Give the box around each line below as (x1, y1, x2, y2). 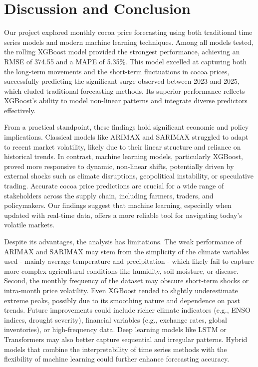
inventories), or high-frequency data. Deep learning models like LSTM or (4, 324, 227, 335)
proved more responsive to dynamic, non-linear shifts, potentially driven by (4, 161, 234, 171)
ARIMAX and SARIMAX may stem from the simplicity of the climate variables (4, 246, 250, 256)
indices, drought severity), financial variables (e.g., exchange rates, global (4, 314, 227, 325)
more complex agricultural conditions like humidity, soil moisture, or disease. (4, 265, 239, 276)
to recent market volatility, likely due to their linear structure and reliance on (4, 141, 241, 152)
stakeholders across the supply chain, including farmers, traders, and (4, 190, 214, 200)
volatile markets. (4, 219, 55, 230)
